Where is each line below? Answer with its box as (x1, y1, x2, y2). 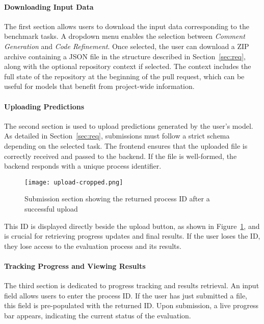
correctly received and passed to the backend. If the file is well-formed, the (4, 150, 237, 161)
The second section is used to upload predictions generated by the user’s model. (4, 120, 253, 131)
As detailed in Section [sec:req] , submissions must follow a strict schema (4, 130, 230, 141)
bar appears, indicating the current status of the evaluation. (4, 310, 191, 320)
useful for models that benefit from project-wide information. (4, 81, 195, 91)
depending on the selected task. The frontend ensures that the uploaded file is (4, 140, 248, 151)
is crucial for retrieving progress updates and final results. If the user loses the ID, (4, 230, 260, 241)
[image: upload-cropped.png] (24, 178, 123, 186)
